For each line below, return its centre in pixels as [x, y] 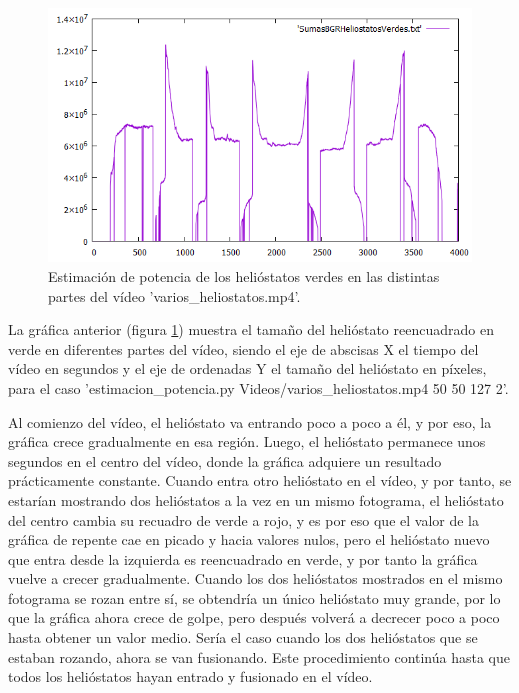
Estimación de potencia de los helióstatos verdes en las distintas [244, 275]
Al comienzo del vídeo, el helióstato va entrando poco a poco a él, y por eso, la [250, 421]
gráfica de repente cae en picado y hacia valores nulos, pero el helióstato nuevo [249, 539]
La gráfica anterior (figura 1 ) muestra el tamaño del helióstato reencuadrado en [251, 329]
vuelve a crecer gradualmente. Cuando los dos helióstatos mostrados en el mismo [255, 578]
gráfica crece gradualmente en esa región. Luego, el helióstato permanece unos [247, 441]
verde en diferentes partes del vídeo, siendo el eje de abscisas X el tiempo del [243, 348]
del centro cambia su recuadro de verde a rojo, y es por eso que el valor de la [244, 519]
